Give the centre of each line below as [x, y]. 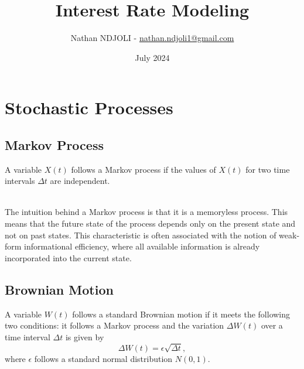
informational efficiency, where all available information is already [142, 246]
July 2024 [152, 57]
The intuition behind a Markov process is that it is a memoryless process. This [146, 212]
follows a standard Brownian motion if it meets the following [181, 314]
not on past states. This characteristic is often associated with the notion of [141, 235]
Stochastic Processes [89, 107]
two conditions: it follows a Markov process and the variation [115, 325]
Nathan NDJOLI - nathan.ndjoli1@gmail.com [152, 38]
